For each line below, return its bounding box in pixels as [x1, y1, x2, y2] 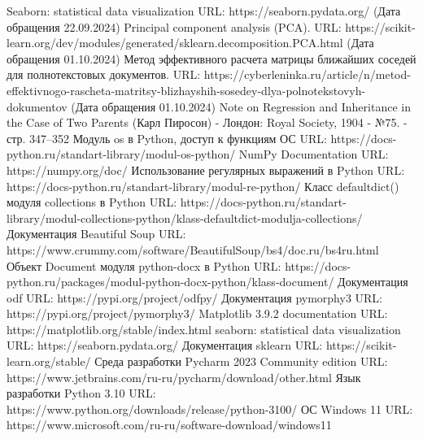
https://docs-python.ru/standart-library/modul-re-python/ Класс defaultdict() [7, 177, 399, 194]
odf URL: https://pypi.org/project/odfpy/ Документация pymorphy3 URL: [7, 289, 383, 306]
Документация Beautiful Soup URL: [7, 225, 186, 242]
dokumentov [7, 98, 68, 115]
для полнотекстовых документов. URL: [7, 66, 201, 83]
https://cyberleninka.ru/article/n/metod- [203, 66, 411, 83]
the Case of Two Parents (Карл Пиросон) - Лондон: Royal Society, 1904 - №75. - [7, 114, 408, 131]
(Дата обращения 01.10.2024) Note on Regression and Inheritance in [71, 98, 411, 115]
